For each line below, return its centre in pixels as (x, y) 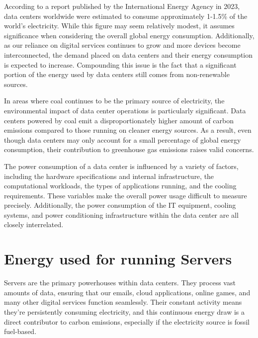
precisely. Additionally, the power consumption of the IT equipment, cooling (120, 205)
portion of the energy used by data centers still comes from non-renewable (117, 74)
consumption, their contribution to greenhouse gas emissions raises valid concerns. (129, 149)
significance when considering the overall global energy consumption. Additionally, (129, 35)
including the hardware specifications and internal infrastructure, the (109, 176)
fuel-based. (20, 331)
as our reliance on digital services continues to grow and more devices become (122, 45)
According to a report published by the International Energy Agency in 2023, (122, 6)
